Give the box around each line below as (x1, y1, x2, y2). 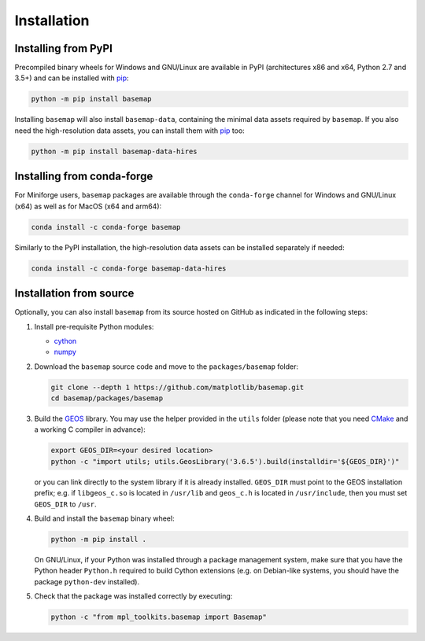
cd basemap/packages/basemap (50, 394, 164, 403)
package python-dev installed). (34, 577, 140, 586)
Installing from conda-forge (14, 170, 153, 183)
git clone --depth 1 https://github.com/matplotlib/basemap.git (50, 382, 305, 392)
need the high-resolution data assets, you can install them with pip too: (14, 126, 246, 135)
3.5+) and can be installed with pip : (14, 73, 129, 83)
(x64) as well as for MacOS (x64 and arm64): (14, 201, 162, 211)
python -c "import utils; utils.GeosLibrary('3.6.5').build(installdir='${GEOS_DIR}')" (50, 457, 400, 466)
